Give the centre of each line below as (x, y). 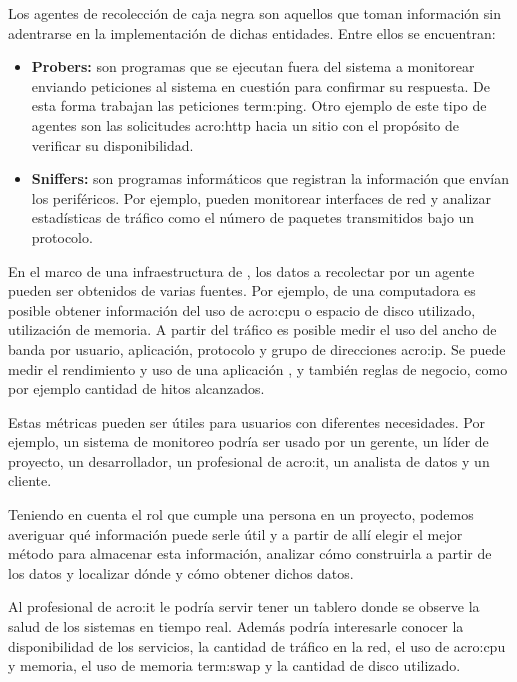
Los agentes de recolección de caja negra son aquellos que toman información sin (254, 13)
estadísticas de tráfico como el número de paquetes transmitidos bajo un (253, 217)
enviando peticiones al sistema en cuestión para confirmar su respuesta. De (260, 85)
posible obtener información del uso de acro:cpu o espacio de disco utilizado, (242, 309)
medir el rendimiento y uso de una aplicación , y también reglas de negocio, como (258, 368)
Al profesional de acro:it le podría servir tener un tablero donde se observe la (244, 606)
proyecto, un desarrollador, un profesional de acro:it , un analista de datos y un (249, 460)
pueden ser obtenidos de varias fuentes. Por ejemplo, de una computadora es (242, 290)
